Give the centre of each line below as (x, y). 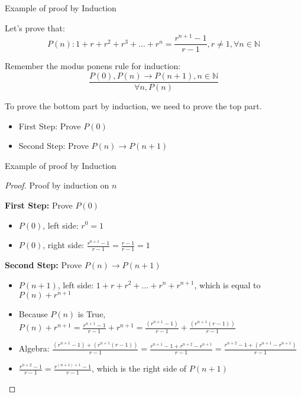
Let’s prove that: (35, 27)
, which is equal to (227, 284)
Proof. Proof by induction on (57, 185)
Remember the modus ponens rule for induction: (93, 66)
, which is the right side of (139, 368)
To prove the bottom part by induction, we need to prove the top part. (133, 105)
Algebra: (34, 348)
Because (33, 314)
